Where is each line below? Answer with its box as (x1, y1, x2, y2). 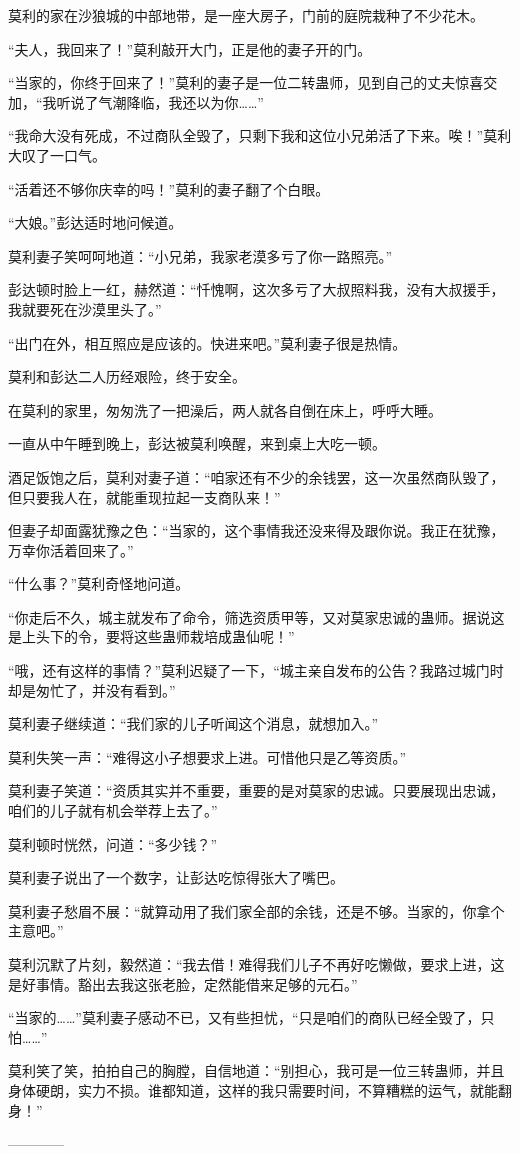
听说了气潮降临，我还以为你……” (56, 91, 264, 112)
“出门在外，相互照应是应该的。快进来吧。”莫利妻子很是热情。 (8, 332, 407, 353)
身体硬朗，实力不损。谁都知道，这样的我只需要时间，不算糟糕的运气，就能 (8, 1079, 498, 1100)
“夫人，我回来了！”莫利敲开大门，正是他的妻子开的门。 (8, 38, 372, 59)
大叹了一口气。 (8, 144, 106, 165)
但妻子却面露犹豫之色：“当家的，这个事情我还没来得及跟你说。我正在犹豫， (8, 520, 505, 541)
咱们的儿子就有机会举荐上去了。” (8, 800, 218, 821)
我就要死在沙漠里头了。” (8, 298, 162, 319)
